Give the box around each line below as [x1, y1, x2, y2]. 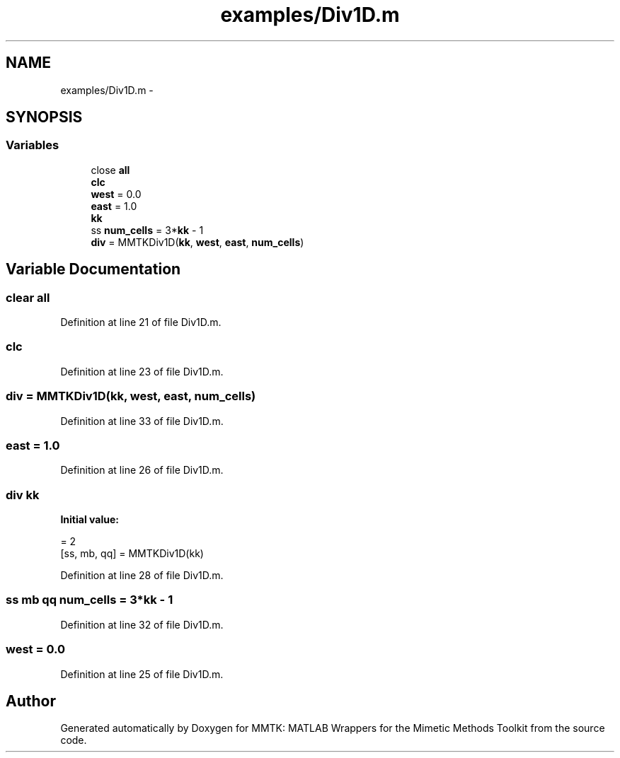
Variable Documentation [6, 260, 181, 279]
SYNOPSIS [6, 108, 83, 127]
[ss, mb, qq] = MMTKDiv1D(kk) [60, 547, 204, 560]
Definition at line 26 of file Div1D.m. [60, 464, 224, 477]
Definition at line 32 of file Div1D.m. [60, 618, 224, 631]
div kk [6, 487, 40, 502]
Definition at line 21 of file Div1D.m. [60, 316, 222, 329]
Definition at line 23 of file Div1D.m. [60, 365, 224, 378]
